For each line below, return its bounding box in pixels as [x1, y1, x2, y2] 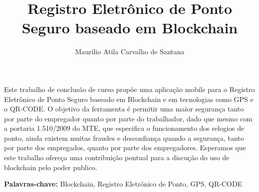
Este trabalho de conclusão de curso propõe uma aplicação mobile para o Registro [4, 84, 255, 94]
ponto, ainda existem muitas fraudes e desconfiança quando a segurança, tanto [4, 132, 244, 143]
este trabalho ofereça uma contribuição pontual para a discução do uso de [4, 152, 230, 163]
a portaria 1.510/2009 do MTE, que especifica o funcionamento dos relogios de [4, 123, 245, 133]
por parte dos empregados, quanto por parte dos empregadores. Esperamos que [4, 142, 246, 153]
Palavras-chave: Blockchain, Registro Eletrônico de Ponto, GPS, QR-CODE [4, 179, 243, 189]
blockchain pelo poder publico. [4, 162, 97, 172]
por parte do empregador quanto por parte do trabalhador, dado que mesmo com [4, 113, 253, 123]
